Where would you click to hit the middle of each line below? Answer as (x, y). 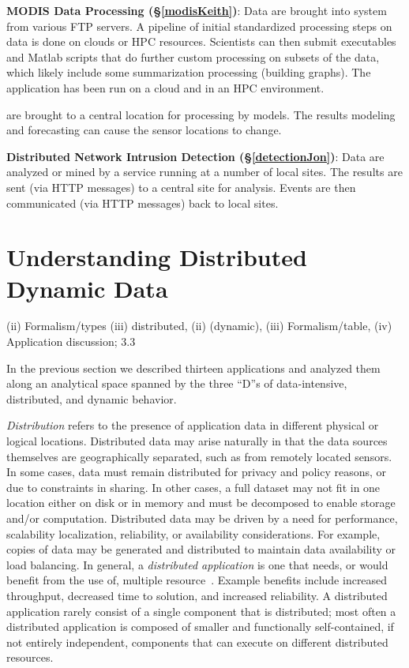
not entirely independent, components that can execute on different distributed (197, 642)
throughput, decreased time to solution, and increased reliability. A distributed (197, 595)
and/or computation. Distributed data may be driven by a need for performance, (202, 518)
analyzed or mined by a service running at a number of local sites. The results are (204, 172)
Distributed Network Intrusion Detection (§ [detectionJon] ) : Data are (195, 156)
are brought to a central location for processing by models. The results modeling (201, 114)
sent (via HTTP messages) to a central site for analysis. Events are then (181, 187)
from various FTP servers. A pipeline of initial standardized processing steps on (199, 26)
